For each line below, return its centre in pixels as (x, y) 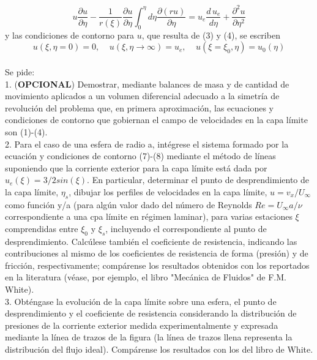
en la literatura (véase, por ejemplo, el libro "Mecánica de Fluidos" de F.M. (146, 277)
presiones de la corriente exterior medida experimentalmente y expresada (142, 325)
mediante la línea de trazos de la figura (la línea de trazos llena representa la (149, 337)
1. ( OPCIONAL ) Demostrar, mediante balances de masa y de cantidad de (147, 84)
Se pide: (20, 71)
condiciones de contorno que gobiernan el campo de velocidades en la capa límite (156, 120)
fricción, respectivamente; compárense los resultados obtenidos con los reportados (157, 265)
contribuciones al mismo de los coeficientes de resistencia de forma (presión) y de (157, 253)
